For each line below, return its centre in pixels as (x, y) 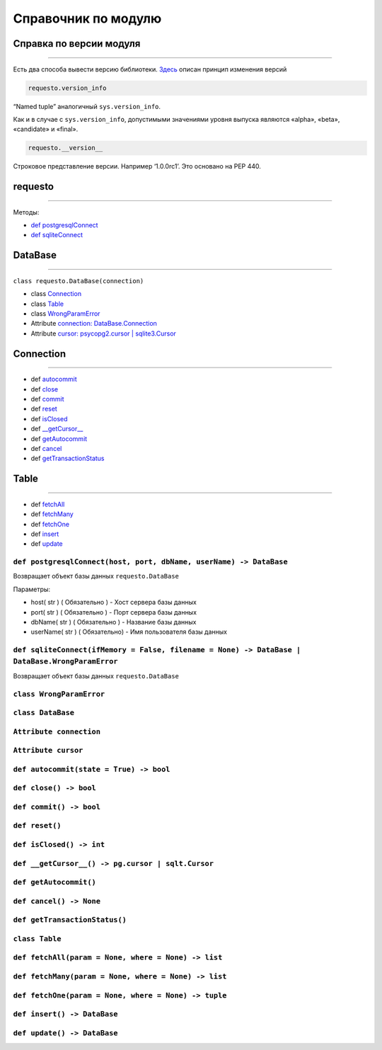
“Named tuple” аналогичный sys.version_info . (87, 106)
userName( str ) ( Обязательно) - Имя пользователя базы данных (129, 632)
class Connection (56, 294)
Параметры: (32, 589)
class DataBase (44, 713)
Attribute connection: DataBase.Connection (94, 324)
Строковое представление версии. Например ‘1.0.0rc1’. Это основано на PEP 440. (137, 166)
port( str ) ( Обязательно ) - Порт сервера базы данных (114, 612)
